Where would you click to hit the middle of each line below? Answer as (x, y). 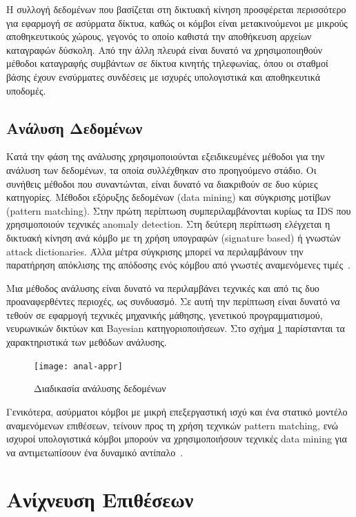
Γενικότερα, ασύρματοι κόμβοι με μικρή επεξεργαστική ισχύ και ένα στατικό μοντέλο (177, 411)
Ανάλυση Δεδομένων (75, 127)
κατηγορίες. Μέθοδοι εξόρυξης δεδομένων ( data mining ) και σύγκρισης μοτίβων (169, 197)
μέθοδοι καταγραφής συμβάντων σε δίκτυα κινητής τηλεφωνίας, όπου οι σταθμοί (167, 63)
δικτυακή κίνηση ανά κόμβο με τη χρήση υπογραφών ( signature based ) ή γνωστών (174, 237)
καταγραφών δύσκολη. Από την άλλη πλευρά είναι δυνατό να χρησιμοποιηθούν (164, 49)
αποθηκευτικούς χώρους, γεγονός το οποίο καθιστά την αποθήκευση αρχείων (159, 36)
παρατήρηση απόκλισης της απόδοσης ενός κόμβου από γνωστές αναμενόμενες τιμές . (178, 265)
